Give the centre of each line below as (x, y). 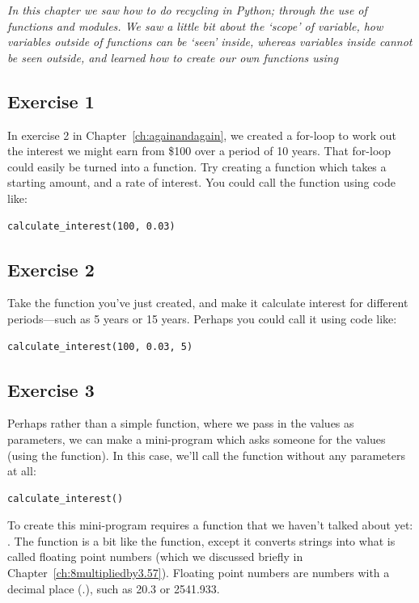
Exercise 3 (51, 389)
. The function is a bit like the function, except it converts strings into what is (201, 540)
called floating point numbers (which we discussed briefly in (155, 557)
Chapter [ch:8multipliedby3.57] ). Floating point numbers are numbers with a (199, 573)
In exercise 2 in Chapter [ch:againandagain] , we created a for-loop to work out (202, 135)
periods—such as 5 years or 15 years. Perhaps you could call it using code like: (202, 318)
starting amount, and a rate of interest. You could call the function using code (201, 182)
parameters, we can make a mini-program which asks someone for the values (197, 439)
